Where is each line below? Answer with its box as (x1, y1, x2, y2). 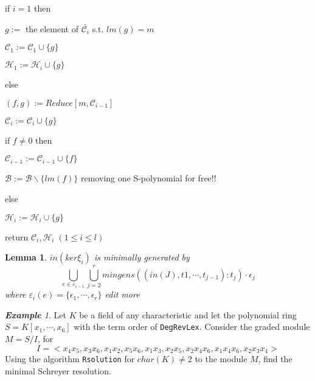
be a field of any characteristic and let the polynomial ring (79, 308, 297, 321)
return (5, 230, 29, 243)
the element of (25, 22, 78, 35)
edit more (105, 288, 140, 301)
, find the (258, 352, 292, 365)
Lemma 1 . (5, 251, 47, 264)
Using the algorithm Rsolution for (5, 352, 135, 365)
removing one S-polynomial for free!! (81, 172, 216, 184)
